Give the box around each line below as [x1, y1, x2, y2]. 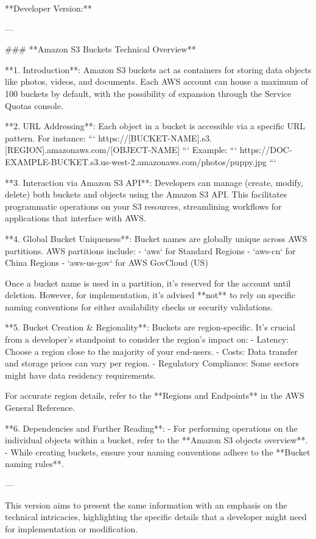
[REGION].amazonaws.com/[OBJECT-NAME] [5, 143, 180, 156]
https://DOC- [239, 143, 292, 156]
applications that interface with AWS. [5, 212, 146, 224]
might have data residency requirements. [5, 368, 156, 381]
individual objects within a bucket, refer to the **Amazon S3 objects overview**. [5, 434, 308, 446]
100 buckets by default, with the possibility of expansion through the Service [5, 87, 292, 99]
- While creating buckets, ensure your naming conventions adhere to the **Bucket [5, 445, 311, 458]
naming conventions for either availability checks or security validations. [5, 300, 273, 313]
